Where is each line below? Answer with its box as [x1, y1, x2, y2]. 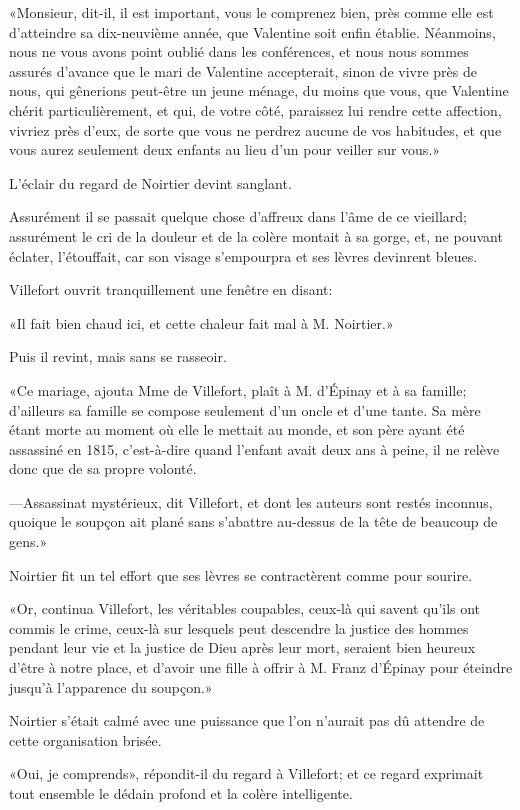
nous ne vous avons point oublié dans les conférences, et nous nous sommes [9, 41, 469, 62]
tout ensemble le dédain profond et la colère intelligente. [9, 783, 353, 803]
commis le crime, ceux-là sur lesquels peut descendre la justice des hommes [9, 617, 469, 638]
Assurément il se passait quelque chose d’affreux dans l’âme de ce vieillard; [9, 206, 467, 227]
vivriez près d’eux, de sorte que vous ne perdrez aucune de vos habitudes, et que [9, 119, 502, 140]
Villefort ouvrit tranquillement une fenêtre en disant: [9, 279, 333, 300]
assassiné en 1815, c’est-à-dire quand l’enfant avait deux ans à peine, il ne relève [9, 438, 500, 459]
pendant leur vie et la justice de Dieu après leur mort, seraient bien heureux [9, 637, 476, 658]
